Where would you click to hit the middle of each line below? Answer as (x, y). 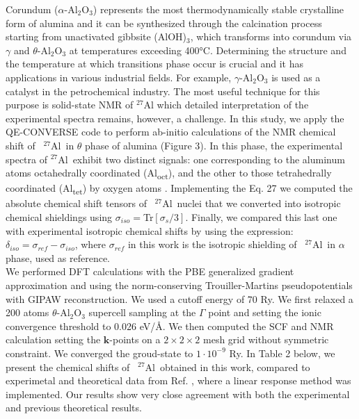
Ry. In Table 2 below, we (282, 353)
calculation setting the (53, 339)
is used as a (296, 77)
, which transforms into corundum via (271, 36)
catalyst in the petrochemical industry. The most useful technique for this (163, 91)
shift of (21, 145)
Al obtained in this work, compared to (228, 367)
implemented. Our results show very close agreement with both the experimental (178, 394)
